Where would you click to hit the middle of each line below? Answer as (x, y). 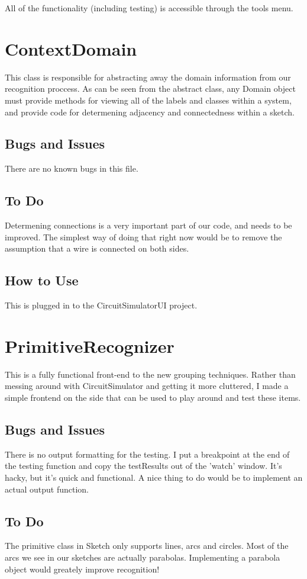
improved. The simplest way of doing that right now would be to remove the (143, 237)
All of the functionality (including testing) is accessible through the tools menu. (149, 8)
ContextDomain (71, 48)
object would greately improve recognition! (82, 569)
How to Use (42, 280)
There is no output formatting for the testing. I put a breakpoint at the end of (147, 454)
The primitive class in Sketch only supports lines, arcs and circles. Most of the (147, 546)
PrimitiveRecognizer (90, 345)
